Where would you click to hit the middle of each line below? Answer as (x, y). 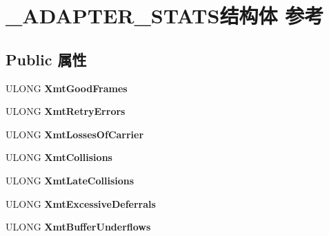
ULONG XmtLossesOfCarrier (75, 134)
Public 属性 (46, 59)
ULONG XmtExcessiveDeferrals (81, 203)
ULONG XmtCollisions (59, 157)
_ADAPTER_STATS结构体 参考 (165, 15)
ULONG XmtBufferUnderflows (78, 227)
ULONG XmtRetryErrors (66, 111)
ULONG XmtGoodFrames (67, 88)
